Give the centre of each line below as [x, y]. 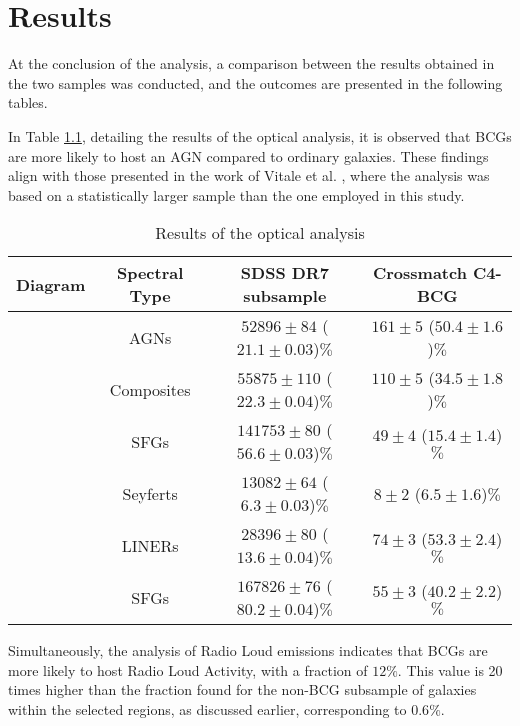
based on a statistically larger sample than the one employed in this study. [236, 194]
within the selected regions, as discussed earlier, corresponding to [207, 709]
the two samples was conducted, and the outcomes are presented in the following [255, 82]
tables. [28, 102]
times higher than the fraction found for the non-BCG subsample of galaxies [242, 689]
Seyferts [150, 493]
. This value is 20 [450, 669]
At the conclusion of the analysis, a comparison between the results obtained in [251, 63]
